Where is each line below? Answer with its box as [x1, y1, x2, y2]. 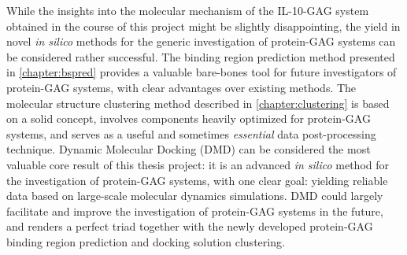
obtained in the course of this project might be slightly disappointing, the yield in [6, 17, 401, 34]
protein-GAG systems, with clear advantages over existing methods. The [6, 79, 357, 95]
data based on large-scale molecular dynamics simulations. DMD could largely [6, 187, 383, 204]
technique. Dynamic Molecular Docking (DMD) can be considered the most [6, 141, 371, 157]
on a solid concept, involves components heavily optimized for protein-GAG [6, 110, 371, 127]
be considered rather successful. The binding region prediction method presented [6, 48, 395, 65]
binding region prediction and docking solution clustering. [6, 233, 285, 249]
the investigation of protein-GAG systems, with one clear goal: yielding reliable [6, 172, 388, 188]
